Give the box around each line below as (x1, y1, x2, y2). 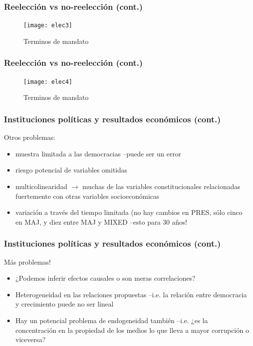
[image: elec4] (23, 78, 73, 85)
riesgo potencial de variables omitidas (15, 165, 127, 175)
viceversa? (15, 334, 46, 345)
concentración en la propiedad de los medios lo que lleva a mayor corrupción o (15, 325, 249, 335)
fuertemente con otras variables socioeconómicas (15, 191, 159, 201)
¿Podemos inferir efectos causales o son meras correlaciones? (15, 273, 195, 283)
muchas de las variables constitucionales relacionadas (82, 181, 240, 191)
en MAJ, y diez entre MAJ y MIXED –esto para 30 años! (15, 216, 187, 227)
